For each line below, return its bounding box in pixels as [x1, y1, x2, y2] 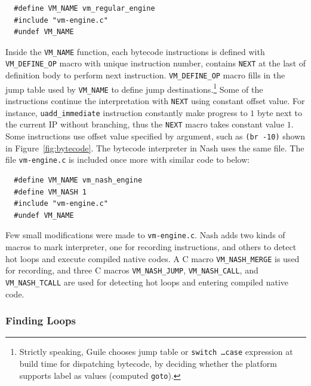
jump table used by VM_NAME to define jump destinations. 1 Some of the [5, 81, 263, 95]
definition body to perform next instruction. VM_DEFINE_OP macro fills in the [5, 69, 285, 81]
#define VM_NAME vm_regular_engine [14, 4, 155, 13]
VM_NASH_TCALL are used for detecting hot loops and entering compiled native [5, 275, 289, 288]
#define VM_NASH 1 [14, 187, 87, 196]
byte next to [257, 106, 303, 118]
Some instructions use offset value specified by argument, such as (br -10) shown [5, 130, 306, 142]
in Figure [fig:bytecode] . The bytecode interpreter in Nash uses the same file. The [5, 141, 304, 154]
